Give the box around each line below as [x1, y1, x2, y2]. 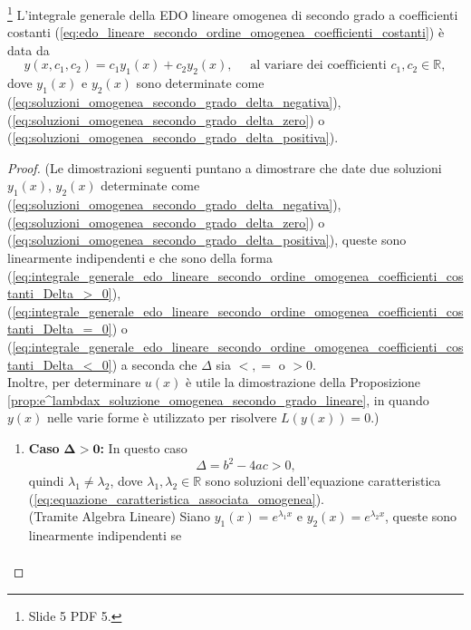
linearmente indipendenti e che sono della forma [7, 247, 273, 267]
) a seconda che [111, 354, 197, 373]
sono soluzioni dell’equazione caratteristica [205, 471, 441, 490]
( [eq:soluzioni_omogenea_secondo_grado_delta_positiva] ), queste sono [7, 230, 407, 249]
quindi [28, 471, 64, 490]
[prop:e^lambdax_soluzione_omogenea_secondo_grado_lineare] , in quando [7, 390, 429, 409]
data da [7, 40, 50, 59]
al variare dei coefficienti [250, 59, 387, 73]
